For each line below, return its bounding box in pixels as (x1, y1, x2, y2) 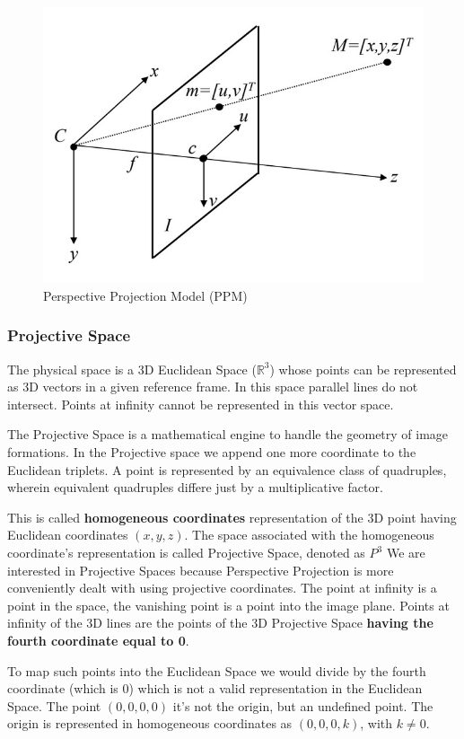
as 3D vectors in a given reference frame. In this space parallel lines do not (7, 377, 418, 396)
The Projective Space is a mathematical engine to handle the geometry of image (7, 425, 449, 444)
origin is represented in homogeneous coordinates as (7, 714, 293, 733)
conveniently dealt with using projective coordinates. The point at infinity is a (7, 578, 437, 597)
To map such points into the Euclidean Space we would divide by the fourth (7, 661, 426, 680)
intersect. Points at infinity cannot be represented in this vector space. (7, 394, 394, 413)
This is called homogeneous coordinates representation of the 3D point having (7, 507, 457, 526)
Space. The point (7, 696, 101, 715)
